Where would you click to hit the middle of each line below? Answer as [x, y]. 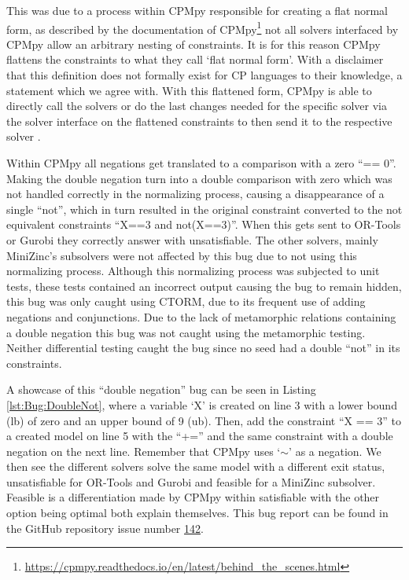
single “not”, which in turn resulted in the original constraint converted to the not [204, 209]
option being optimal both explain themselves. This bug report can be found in [197, 513]
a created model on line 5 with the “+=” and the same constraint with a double [200, 436]
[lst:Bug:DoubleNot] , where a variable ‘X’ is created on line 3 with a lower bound [202, 404]
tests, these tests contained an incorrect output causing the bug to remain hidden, [204, 286]
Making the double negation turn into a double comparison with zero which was [199, 178]
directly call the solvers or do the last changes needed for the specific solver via [197, 106]
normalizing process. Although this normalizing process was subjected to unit [193, 271]
